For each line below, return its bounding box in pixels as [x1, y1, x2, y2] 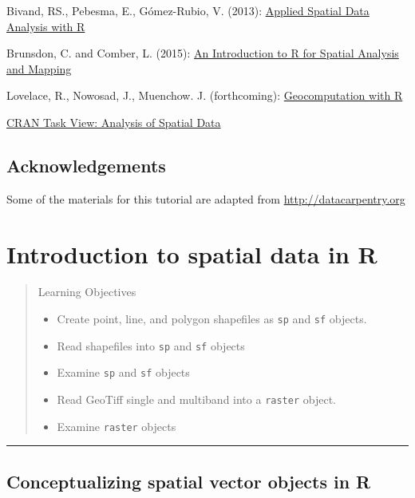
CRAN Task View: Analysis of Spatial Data [6, 113, 221, 130]
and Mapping [6, 60, 72, 77]
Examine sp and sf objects [57, 364, 190, 381]
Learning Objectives [38, 283, 136, 300]
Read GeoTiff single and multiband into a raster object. [57, 391, 336, 408]
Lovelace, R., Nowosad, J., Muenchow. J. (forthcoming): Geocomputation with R [6, 87, 403, 104]
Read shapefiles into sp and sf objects [57, 337, 245, 354]
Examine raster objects [57, 417, 176, 434]
